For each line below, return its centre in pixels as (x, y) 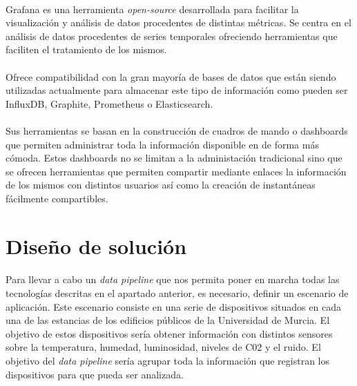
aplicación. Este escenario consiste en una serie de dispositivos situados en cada (173, 306)
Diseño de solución (96, 245)
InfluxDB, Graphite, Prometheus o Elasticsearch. (109, 103)
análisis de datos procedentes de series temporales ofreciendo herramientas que (172, 36)
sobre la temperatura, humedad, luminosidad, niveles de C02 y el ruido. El (163, 347)
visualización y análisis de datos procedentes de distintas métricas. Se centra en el (178, 22)
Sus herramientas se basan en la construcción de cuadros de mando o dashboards (177, 130)
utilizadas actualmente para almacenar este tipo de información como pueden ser (177, 90)
